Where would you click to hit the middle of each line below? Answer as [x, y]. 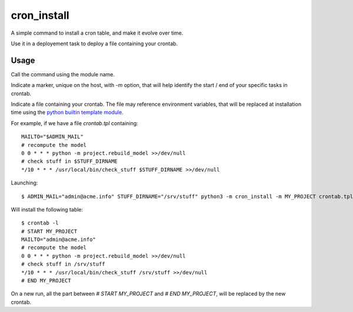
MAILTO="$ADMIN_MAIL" [52, 137]
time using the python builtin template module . [67, 112]
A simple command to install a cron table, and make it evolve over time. [97, 33]
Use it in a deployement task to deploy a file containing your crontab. [94, 43]
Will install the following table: [47, 209]
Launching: [24, 183]
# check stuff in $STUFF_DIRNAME [69, 161]
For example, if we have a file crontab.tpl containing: [74, 123]
